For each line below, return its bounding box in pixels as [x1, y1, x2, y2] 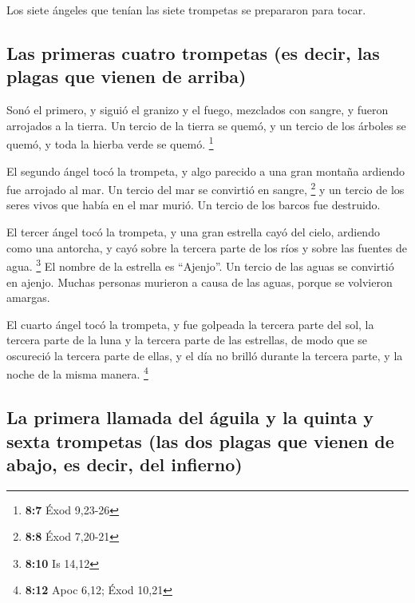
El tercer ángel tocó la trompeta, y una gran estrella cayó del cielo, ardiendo [6, 224, 380, 240]
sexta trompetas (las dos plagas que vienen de [6, 428, 394, 453]
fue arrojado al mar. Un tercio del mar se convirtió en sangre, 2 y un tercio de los [6, 179, 405, 197]
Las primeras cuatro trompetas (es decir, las [6, 40, 380, 65]
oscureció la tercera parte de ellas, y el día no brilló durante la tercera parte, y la [6, 347, 403, 363]
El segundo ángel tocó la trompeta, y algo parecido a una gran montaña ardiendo [6, 162, 405, 179]
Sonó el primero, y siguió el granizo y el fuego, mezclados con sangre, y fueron [6, 101, 389, 118]
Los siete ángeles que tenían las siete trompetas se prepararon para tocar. [6, 2, 366, 18]
